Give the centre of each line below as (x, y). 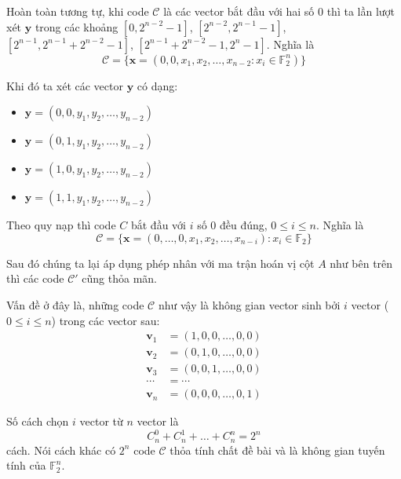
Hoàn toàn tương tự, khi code (78, 11)
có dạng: (157, 85)
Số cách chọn (38, 421)
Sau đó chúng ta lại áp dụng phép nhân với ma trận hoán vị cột (160, 263)
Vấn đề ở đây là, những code (75, 304)
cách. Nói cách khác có (61, 450)
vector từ (101, 421)
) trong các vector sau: (106, 320)
